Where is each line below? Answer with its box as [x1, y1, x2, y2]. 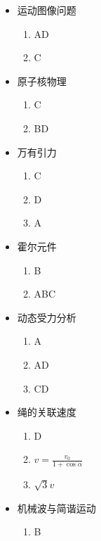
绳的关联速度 [17, 405, 76, 419]
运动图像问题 [17, 3, 76, 17]
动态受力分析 [17, 310, 76, 324]
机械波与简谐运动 [17, 500, 96, 515]
